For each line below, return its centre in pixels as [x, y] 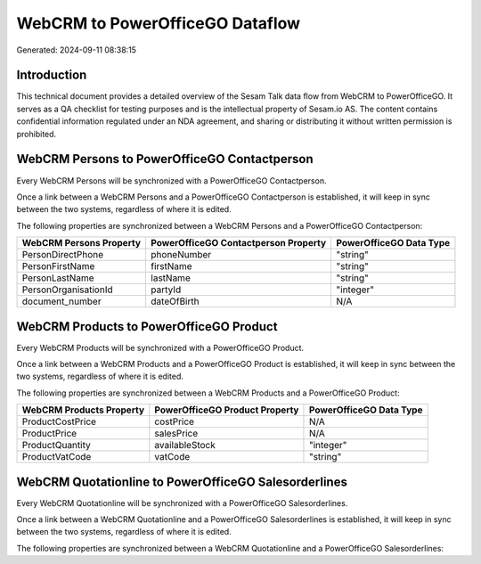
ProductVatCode [57, 457]
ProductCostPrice [59, 421]
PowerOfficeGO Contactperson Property [239, 243]
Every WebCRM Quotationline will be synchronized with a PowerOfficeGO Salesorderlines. [182, 503]
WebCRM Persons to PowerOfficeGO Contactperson [165, 159]
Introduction [52, 75]
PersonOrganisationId [67, 290]
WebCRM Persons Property [82, 243]
